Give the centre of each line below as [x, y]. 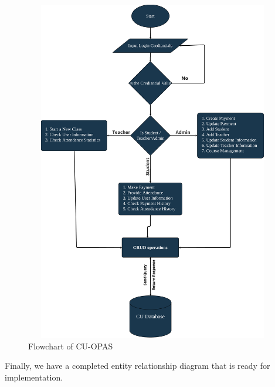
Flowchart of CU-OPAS [71, 346]
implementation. [34, 377]
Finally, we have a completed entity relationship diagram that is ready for [137, 366]
